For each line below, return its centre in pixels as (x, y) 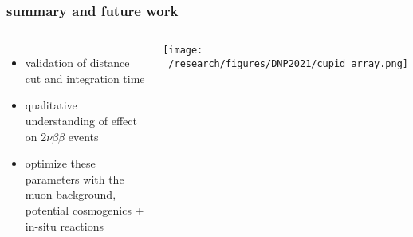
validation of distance (77, 63)
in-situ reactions (64, 225)
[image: (183, 51)
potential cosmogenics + (85, 209)
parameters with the (75, 178)
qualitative (51, 105)
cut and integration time (85, 78)
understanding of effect (81, 120)
